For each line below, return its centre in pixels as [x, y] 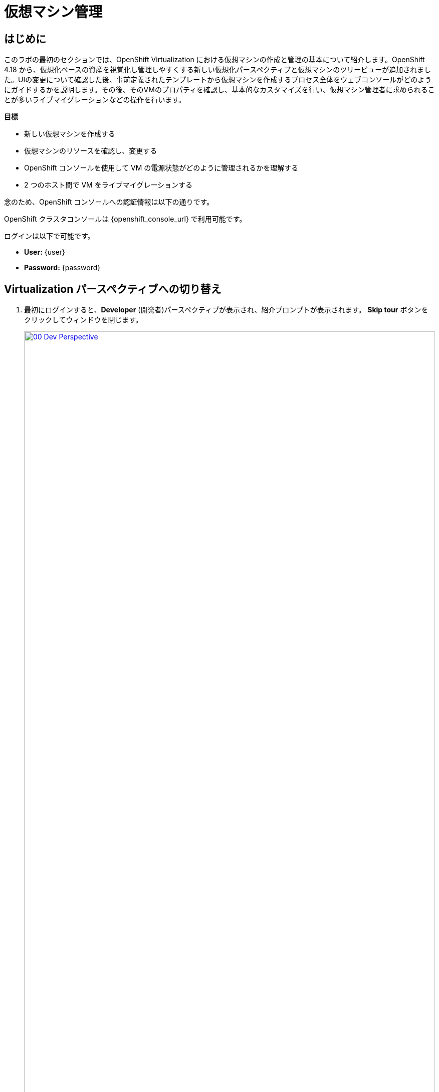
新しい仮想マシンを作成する [70, 134]
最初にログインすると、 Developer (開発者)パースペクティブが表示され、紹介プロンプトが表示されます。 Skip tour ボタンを [226, 310]
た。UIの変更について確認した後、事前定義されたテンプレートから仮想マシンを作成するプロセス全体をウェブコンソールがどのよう [218, 80]
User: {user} [45, 252]
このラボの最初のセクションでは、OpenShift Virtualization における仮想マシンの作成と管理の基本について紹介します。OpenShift [214, 60]
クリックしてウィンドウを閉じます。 [83, 320]
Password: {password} [62, 268]
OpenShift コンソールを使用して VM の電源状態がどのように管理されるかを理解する [161, 168]
